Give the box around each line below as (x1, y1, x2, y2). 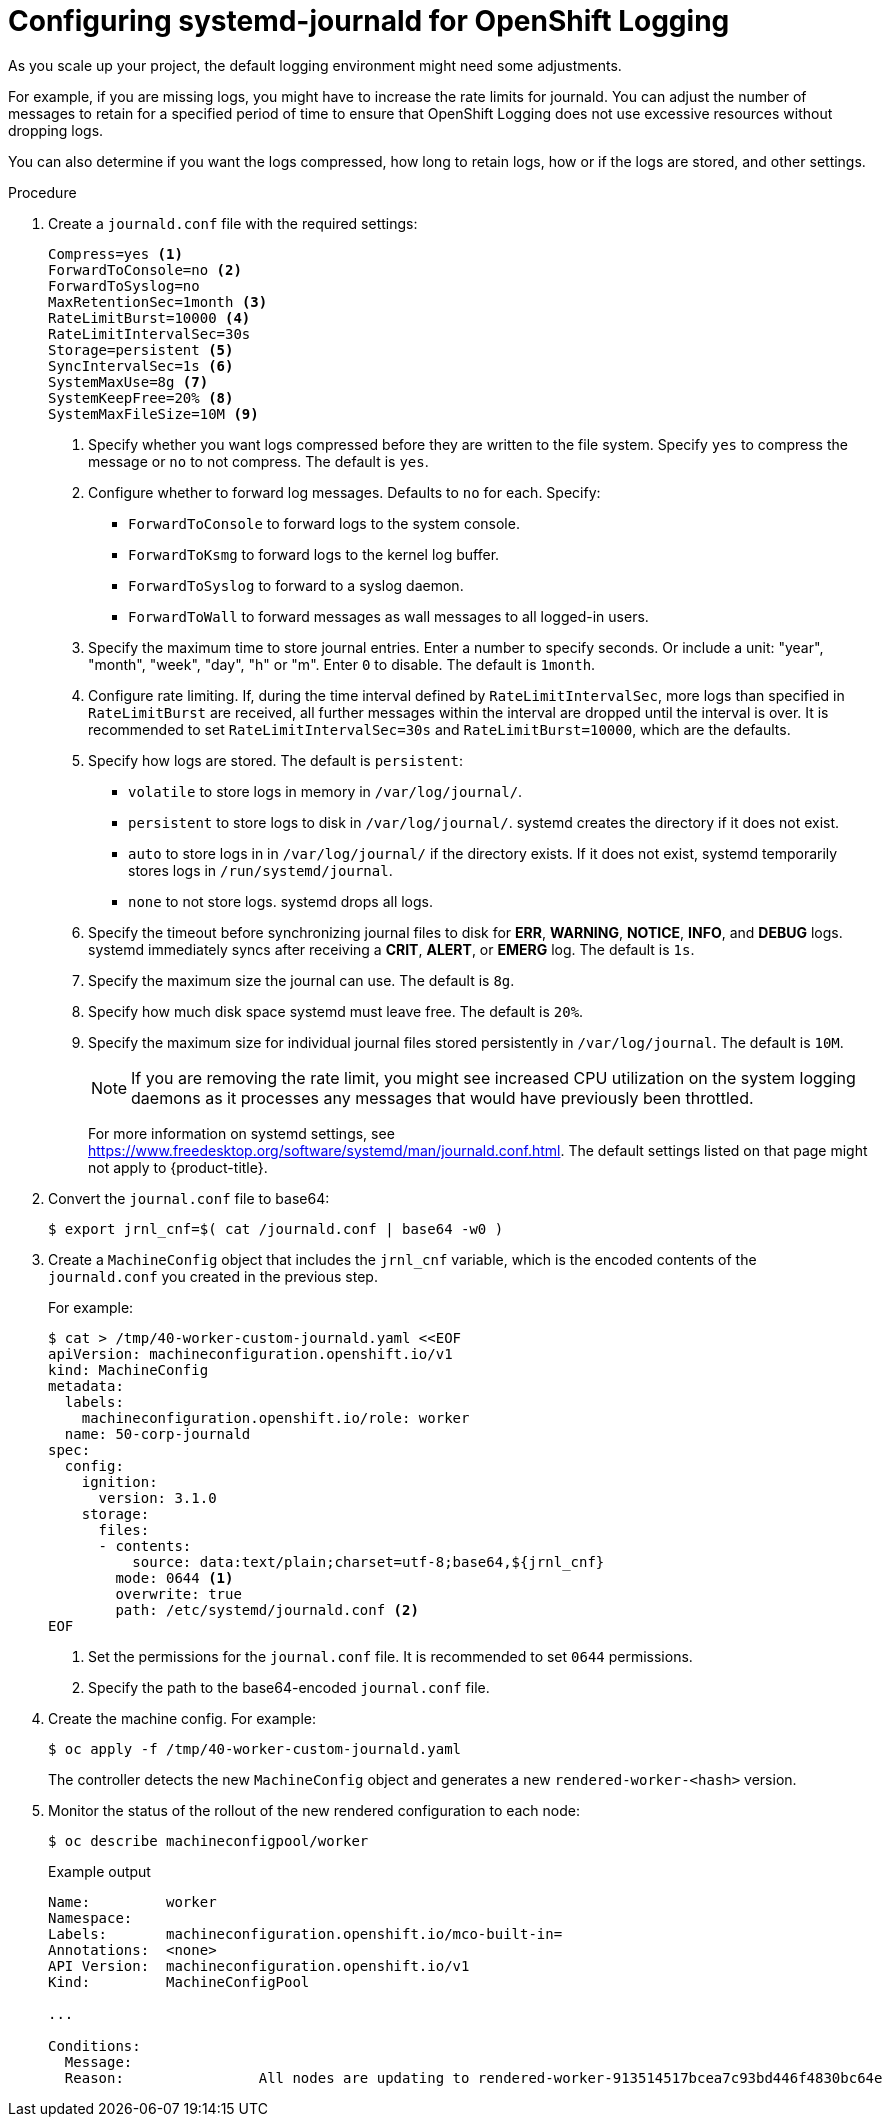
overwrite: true (115, 1585, 242, 1602)
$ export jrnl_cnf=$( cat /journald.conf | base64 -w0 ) (48, 1220, 504, 1237)
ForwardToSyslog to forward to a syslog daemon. (128, 576, 464, 594)
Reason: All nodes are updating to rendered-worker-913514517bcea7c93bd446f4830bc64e (64, 2069, 883, 2086)
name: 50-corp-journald (64, 1425, 251, 1442)
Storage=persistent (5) (48, 341, 234, 358)
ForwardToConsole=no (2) (48, 261, 242, 278)
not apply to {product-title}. (88, 1158, 268, 1176)
